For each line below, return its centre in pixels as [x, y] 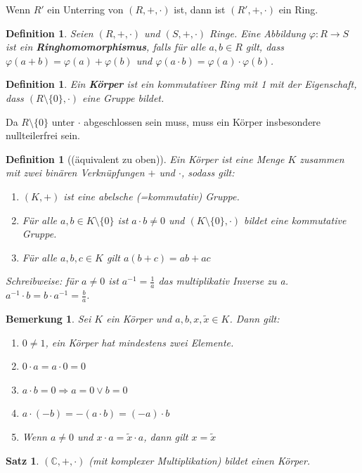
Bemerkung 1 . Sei [49, 318]
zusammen [322, 158]
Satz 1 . [22, 460]
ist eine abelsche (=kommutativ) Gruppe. [151, 196]
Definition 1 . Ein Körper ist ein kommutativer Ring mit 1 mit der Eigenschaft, [181, 84]
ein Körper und [139, 318]
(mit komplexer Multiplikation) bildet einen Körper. [200, 460]
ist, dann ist [200, 9]
